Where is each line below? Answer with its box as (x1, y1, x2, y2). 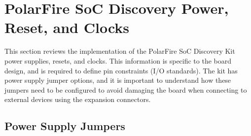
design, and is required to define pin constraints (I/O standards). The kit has (4, 65, 238, 75)
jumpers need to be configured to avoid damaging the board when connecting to (4, 84, 247, 95)
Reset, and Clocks (4, 17, 130, 37)
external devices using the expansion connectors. (4, 94, 151, 104)
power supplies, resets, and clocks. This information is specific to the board (4, 55, 232, 66)
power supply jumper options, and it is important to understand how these (4, 75, 231, 85)
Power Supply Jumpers (4, 118, 125, 134)
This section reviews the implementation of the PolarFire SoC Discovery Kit (4, 46, 235, 56)
